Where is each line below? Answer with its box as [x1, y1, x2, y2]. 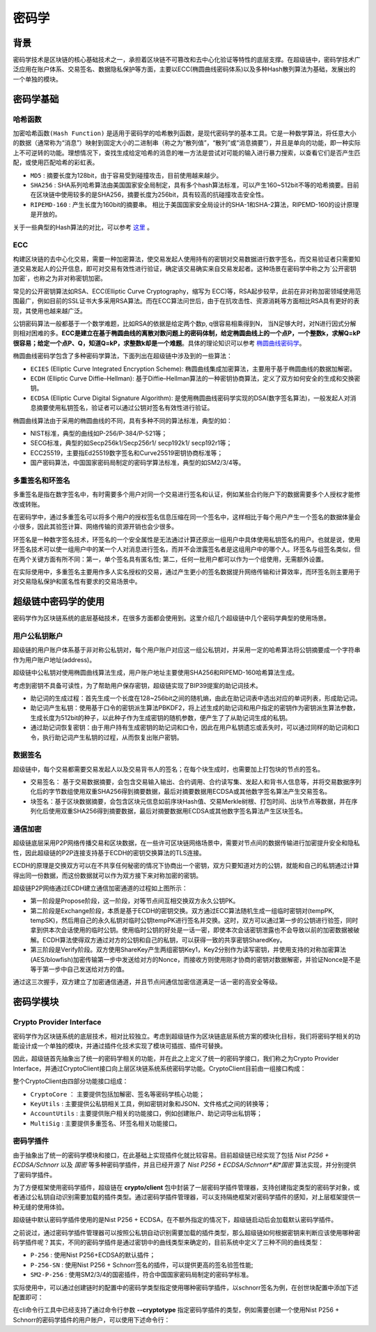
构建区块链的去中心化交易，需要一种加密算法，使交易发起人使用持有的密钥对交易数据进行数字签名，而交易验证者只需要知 [13, 254, 361, 263]
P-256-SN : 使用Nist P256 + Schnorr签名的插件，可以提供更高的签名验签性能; [30, 1260, 253, 1269]
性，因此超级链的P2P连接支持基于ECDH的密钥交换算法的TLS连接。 [13, 848, 205, 857]
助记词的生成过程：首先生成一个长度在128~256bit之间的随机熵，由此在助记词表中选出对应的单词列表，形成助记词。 [30, 694, 361, 702]
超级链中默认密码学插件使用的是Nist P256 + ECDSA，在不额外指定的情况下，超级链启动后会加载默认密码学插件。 [13, 1216, 338, 1224]
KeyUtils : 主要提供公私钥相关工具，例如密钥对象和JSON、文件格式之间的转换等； [30, 1099, 271, 1108]
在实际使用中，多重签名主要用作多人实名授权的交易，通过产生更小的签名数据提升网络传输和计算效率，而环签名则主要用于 [13, 567, 361, 576]
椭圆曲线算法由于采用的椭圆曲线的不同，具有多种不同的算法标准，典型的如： [13, 416, 233, 424]
